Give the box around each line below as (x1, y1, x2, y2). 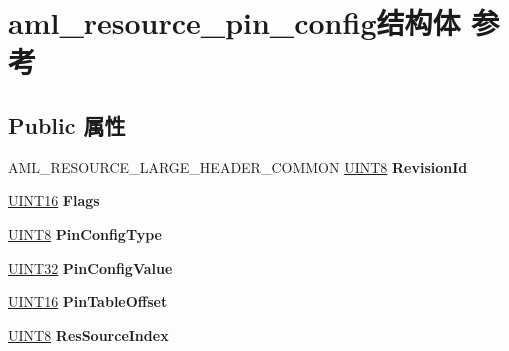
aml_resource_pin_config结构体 (8, 2, 461, 43)
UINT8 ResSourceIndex (8, 324, 169, 345)
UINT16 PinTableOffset (8, 291, 168, 312)
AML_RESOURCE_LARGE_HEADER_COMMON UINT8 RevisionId (8, 156, 468, 177)
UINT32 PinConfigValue (8, 257, 173, 278)
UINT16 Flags (8, 190, 100, 211)
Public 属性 (8, 109, 126, 140)
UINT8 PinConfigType (8, 223, 162, 244)
